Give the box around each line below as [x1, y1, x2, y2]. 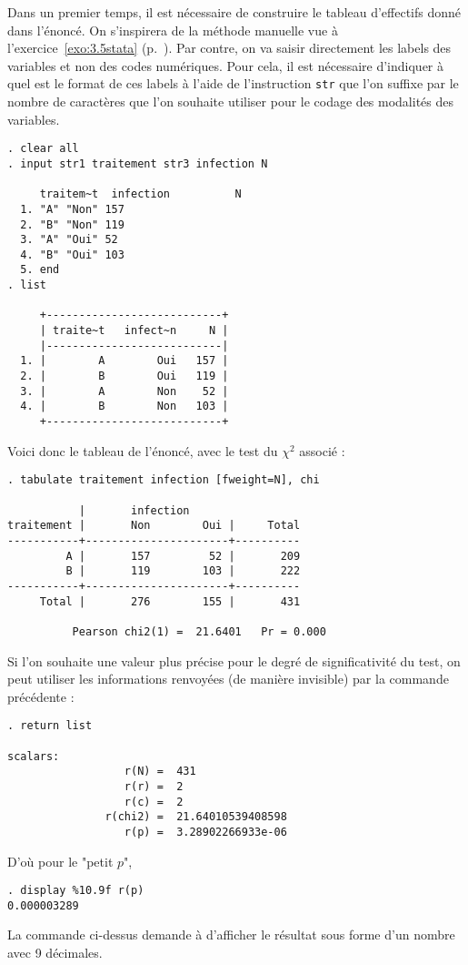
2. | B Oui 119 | [20, 370, 229, 383]
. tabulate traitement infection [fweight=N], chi [7, 473, 320, 487]
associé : [299, 441, 345, 460]
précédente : [7, 686, 75, 706]
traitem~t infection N [39, 188, 242, 201]
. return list [7, 719, 93, 733]
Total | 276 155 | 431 [39, 594, 301, 608]
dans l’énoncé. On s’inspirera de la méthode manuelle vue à [7, 20, 338, 39]
